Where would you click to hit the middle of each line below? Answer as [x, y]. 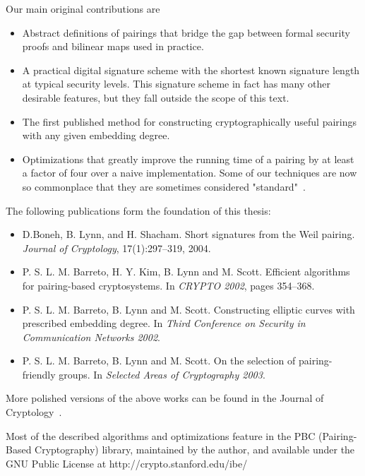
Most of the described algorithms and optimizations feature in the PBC [161, 435]
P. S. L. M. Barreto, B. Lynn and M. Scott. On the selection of [159, 361]
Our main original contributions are [83, 8]
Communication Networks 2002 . [91, 337]
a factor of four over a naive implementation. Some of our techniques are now [190, 173]
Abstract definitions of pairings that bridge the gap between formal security [186, 32]
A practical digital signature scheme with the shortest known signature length [191, 70]
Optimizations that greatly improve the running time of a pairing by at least [188, 159]
